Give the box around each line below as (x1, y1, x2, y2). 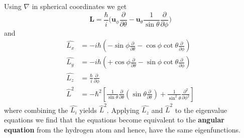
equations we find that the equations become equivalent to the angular (4, 114, 225, 124)
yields (79, 104, 97, 115)
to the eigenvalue (175, 104, 227, 115)
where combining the (4, 104, 68, 115)
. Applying (106, 104, 140, 115)
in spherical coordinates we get (32, 1, 127, 11)
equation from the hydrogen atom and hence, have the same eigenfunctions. (4, 124, 240, 134)
